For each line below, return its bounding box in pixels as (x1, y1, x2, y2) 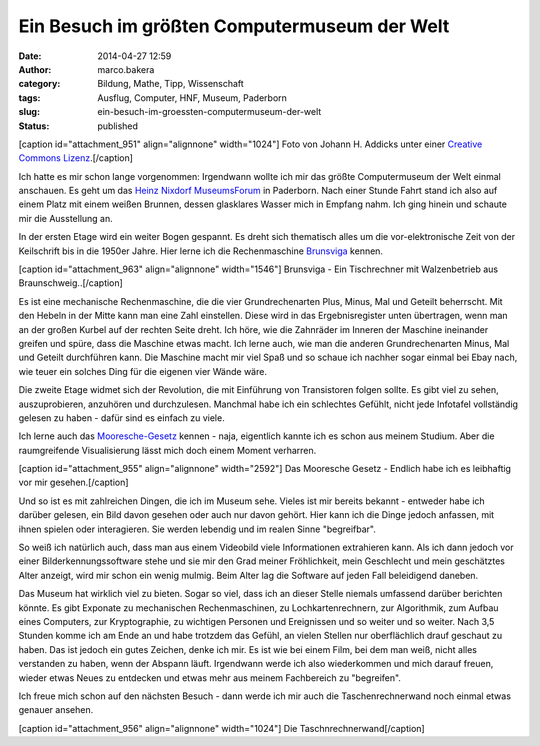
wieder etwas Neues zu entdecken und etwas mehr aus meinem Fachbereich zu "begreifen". (18, 671, 402, 684)
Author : (18, 63, 52, 75)
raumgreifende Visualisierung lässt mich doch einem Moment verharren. (18, 444, 317, 456)
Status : (18, 120, 50, 132)
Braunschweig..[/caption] (18, 277, 124, 289)
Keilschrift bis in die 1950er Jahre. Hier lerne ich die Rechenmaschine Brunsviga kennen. (18, 245, 384, 257)
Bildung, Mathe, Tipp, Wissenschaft (97, 78, 244, 90)
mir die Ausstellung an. (18, 212, 114, 224)
